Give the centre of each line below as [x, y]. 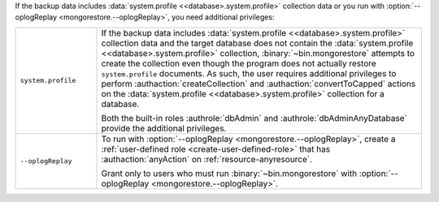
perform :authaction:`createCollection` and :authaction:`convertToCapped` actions [259, 84]
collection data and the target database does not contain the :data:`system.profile [257, 43]
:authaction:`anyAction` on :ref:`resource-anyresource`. [207, 159]
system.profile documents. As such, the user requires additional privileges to [249, 73]
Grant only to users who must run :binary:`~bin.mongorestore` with [229, 173]
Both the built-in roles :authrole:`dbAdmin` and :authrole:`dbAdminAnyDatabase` [254, 118]
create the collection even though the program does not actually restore [239, 63]
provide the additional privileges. [164, 128]
